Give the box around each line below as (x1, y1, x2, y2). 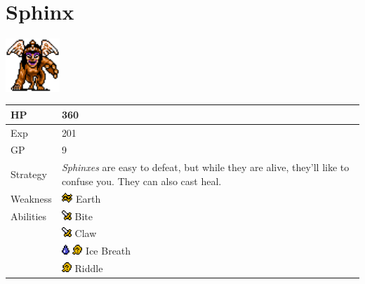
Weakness (11, 191, 52, 205)
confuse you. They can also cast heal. (61, 173, 222, 188)
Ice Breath (86, 243, 131, 258)
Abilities (11, 208, 47, 223)
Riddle (74, 261, 103, 276)
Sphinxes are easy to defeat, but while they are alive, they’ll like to (61, 160, 350, 175)
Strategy (11, 167, 47, 182)
